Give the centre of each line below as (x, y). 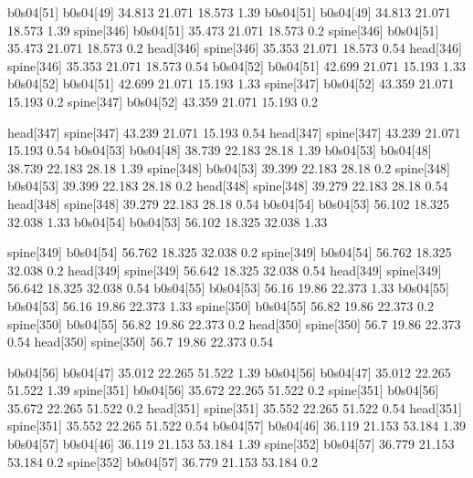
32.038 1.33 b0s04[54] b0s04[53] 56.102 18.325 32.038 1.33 (168, 221)
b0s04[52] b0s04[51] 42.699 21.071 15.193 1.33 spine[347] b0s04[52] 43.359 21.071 (231, 83)
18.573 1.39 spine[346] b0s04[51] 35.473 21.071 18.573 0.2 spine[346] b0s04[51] (223, 30)
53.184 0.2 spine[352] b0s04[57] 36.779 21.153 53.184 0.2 (163, 461)
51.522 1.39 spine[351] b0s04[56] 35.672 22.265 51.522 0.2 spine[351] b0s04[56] (223, 390)
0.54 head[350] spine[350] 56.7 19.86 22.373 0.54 (140, 342)
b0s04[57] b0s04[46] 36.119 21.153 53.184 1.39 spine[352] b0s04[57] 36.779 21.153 (231, 444)
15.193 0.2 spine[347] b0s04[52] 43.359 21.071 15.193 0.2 (163, 101)
